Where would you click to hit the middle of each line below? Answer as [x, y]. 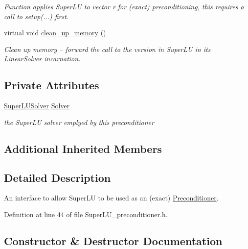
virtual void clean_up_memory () [55, 33]
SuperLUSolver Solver [37, 106]
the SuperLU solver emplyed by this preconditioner [79, 122]
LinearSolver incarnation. [42, 59]
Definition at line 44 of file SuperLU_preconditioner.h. [86, 214]
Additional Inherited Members [83, 148]
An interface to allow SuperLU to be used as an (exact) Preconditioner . [111, 198]
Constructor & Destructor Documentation [113, 240]
